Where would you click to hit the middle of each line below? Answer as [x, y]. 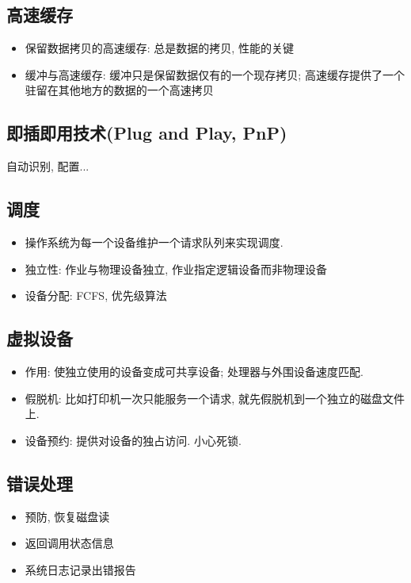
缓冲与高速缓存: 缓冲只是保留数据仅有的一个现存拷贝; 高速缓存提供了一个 [215, 74]
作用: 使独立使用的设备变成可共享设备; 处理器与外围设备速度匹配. [194, 371]
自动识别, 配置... [48, 166]
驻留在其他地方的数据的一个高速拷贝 [119, 90]
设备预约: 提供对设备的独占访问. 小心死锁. [133, 440]
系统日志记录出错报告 [80, 569]
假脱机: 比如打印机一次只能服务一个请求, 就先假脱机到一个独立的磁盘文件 [215, 398]
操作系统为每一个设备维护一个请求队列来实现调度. [154, 242]
